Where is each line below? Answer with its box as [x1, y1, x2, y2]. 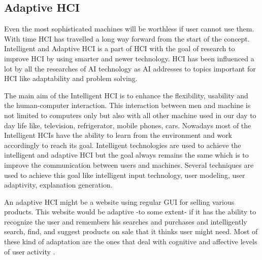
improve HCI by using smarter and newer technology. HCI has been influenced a [4, 53, 254, 63]
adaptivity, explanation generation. [4, 179, 113, 190]
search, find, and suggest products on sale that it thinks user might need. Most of [4, 226, 258, 237]
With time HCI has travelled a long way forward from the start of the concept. [4, 33, 250, 44]
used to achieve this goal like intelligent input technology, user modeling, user [4, 169, 245, 180]
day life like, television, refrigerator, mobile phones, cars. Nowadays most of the [4, 120, 251, 130]
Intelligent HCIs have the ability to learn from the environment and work [4, 130, 233, 140]
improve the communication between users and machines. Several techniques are [4, 159, 254, 170]
